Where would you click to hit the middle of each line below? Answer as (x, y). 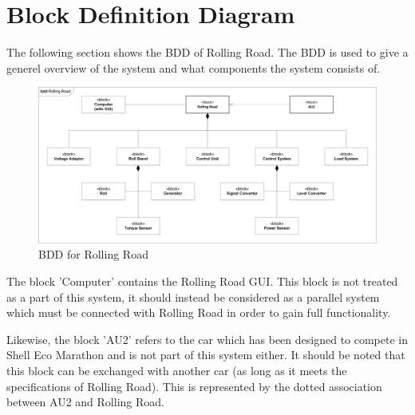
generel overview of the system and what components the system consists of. (194, 67)
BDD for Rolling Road (93, 254)
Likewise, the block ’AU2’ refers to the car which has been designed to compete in (207, 339)
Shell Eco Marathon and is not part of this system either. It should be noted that (206, 355)
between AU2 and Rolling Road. (85, 402)
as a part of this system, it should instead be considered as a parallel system (193, 296)
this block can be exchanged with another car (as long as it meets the (177, 370)
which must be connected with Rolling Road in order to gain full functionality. (199, 312)
